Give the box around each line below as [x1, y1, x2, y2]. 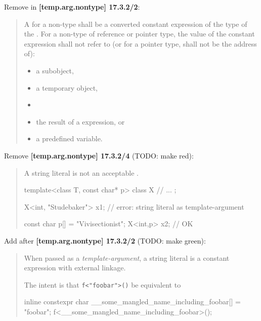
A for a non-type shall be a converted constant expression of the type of [24, 18, 247, 29]
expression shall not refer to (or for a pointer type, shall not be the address [24, 38, 257, 49]
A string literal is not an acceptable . [24, 167, 139, 178]
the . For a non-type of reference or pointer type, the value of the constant [24, 28, 255, 39]
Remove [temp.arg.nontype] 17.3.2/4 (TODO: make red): [4, 150, 194, 160]
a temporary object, [36, 82, 98, 93]
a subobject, [36, 65, 74, 75]
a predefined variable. [36, 133, 103, 144]
